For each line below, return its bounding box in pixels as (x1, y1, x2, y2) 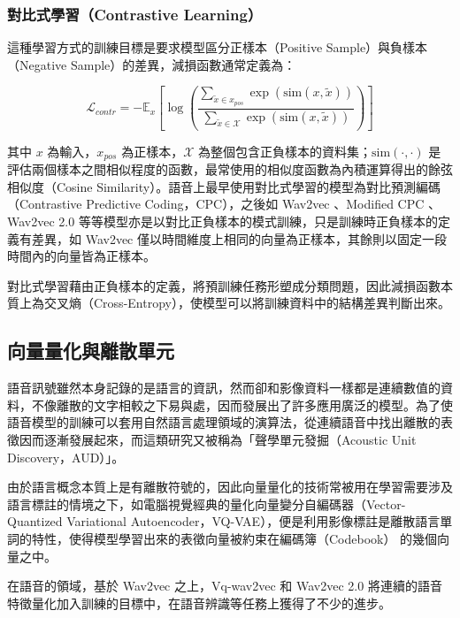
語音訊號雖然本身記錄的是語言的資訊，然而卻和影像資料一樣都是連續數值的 (7, 378, 441, 397)
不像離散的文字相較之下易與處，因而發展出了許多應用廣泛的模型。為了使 (31, 395, 453, 414)
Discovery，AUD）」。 (7, 447, 125, 466)
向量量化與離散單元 (7, 337, 174, 364)
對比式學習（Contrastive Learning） (7, 3, 263, 25)
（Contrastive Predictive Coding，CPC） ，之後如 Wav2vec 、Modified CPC (7, 195, 425, 213)
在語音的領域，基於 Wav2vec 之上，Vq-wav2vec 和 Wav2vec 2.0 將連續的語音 (7, 576, 442, 595)
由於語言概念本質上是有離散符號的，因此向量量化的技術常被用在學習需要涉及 (7, 477, 453, 496)
